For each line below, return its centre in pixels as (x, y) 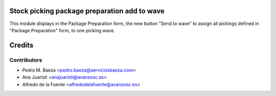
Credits (21, 45)
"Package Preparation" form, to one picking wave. (62, 30)
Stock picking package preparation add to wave (87, 11)
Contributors (26, 60)
